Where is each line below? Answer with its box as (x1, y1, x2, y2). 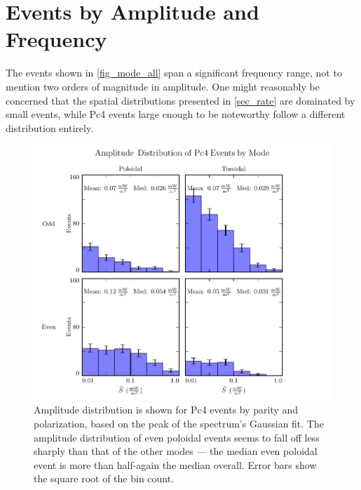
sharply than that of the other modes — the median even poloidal (34, 444, 318, 458)
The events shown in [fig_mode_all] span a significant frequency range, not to (6, 65, 342, 80)
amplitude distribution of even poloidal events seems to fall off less (34, 430, 320, 444)
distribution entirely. (6, 120, 94, 135)
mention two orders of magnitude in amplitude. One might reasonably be (6, 79, 320, 93)
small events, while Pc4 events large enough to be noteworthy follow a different (6, 107, 346, 121)
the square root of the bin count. (34, 471, 175, 486)
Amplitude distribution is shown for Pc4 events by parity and (34, 402, 299, 417)
